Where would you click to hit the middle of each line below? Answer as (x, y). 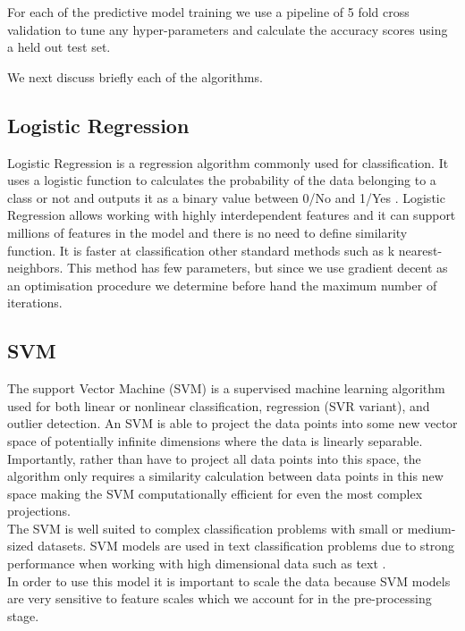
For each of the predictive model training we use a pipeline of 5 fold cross (208, 12)
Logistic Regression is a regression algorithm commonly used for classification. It (228, 162)
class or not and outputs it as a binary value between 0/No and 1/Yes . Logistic (226, 197)
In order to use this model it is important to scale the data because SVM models (229, 581)
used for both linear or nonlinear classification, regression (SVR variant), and (219, 405)
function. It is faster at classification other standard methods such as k (201, 250)
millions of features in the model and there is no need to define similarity (207, 232)
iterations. (35, 303)
